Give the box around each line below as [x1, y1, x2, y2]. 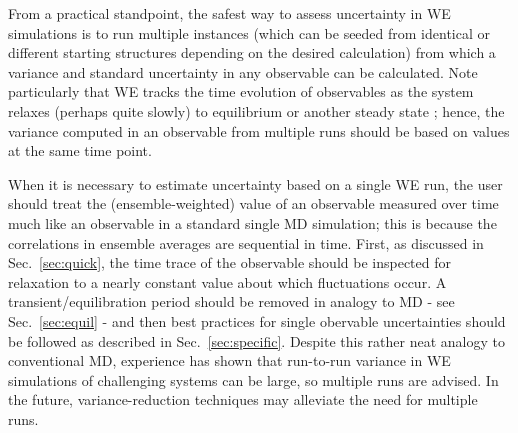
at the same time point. [8, 140, 152, 161]
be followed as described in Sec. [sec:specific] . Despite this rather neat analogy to [8, 330, 505, 351]
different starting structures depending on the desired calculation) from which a [8, 42, 496, 63]
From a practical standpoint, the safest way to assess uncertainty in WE [8, 3, 451, 23]
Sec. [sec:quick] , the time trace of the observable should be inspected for [8, 252, 451, 273]
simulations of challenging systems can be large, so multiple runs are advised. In [8, 369, 499, 390]
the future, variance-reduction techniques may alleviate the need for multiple [8, 389, 478, 410]
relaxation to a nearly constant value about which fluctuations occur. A [8, 271, 447, 292]
